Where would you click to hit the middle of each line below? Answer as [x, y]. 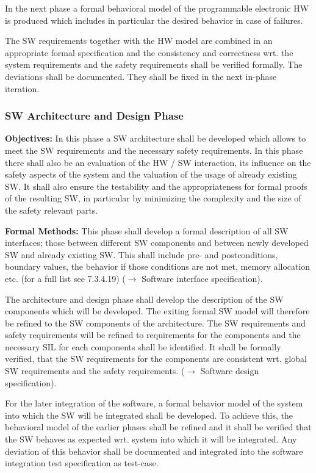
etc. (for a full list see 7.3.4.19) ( [65, 278]
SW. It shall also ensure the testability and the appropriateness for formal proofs [156, 186]
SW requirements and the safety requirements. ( [95, 371]
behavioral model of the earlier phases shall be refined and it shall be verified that [158, 427]
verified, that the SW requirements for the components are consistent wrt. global [156, 359]
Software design [230, 371]
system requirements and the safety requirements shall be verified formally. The [154, 64]
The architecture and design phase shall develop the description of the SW [144, 299]
